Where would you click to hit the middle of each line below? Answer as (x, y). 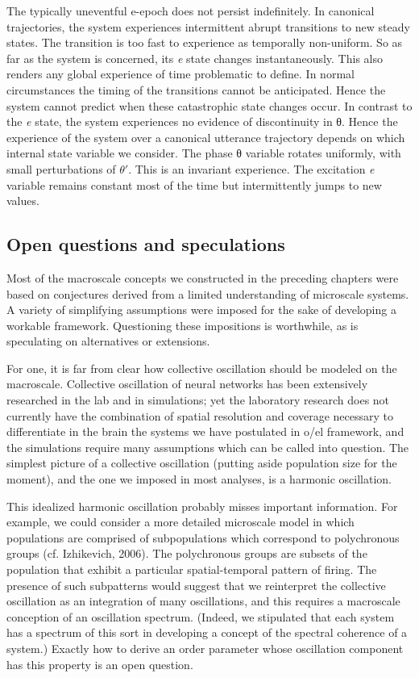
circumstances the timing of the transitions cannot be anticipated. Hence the (196, 89)
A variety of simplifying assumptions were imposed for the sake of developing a (201, 310)
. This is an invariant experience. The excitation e (251, 168)
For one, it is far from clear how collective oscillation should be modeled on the (202, 368)
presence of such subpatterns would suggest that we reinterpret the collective (196, 585)
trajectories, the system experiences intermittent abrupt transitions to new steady (208, 26)
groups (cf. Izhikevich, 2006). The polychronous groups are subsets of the (187, 553)
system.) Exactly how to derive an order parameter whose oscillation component (205, 648)
